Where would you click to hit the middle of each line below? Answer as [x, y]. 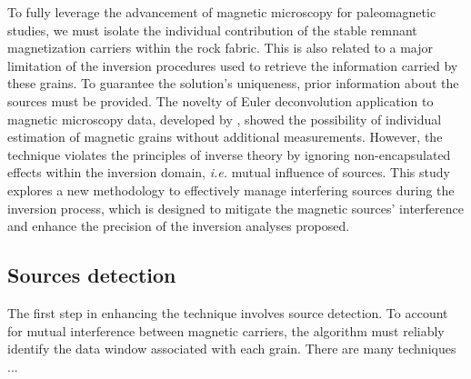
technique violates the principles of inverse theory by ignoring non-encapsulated [229, 154]
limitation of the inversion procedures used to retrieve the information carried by [233, 65]
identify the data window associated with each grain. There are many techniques [232, 349]
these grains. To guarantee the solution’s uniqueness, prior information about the [233, 83]
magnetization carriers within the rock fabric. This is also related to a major [220, 48]
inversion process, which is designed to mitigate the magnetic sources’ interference [235, 208]
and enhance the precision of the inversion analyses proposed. [179, 226]
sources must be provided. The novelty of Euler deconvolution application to [220, 100]
